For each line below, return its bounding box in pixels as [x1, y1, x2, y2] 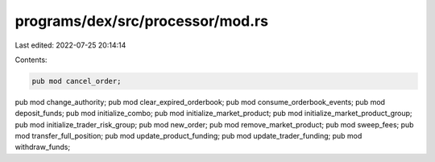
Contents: [14, 55, 48, 64]
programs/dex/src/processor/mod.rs [14, 12, 269, 30]
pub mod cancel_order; [31, 77, 122, 85]
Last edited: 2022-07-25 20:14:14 [14, 40, 126, 50]
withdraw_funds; [14, 142, 71, 152]
